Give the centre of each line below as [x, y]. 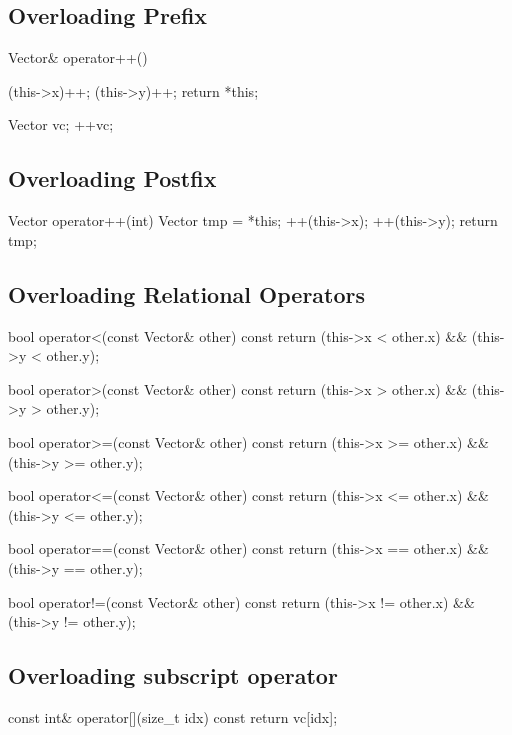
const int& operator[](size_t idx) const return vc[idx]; [173, 716]
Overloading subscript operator [173, 675]
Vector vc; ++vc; [61, 124]
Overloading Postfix [112, 178]
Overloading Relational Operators [187, 293]
